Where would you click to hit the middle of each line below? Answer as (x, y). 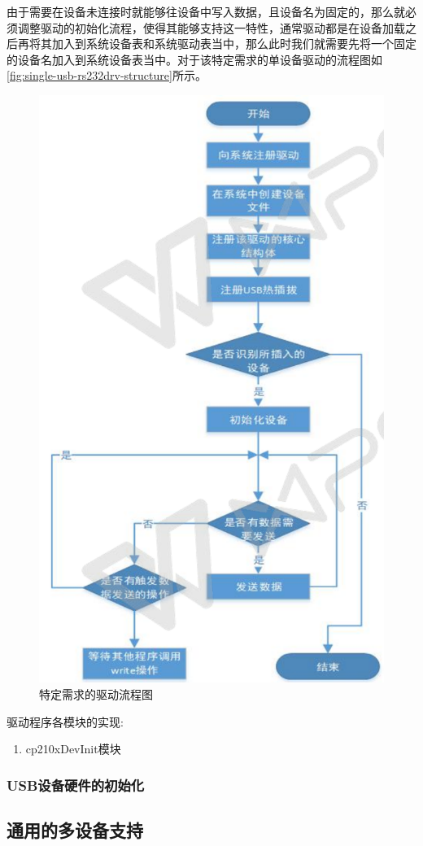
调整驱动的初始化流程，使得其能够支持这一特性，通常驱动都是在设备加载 (211, 27)
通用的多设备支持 (75, 830)
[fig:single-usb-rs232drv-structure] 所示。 (107, 75)
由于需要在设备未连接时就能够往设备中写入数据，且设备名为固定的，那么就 (206, 11)
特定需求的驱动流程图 (96, 693)
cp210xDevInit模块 (73, 749)
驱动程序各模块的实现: (65, 721)
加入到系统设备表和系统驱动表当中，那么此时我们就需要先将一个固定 (234, 44)
